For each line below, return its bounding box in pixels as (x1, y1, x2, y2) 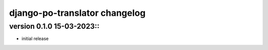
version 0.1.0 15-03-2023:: (9, 22, 100, 31)
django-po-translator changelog (9, 7, 146, 18)
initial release (21, 36, 49, 42)
